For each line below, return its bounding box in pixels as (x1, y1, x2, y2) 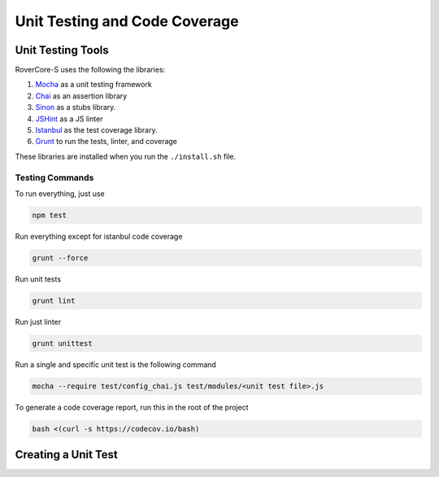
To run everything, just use (15, 188, 105, 199)
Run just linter (15, 317, 62, 326)
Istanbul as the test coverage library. (35, 125, 158, 135)
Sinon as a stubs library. (35, 103, 116, 112)
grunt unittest (32, 339, 93, 348)
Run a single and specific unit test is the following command (15, 359, 217, 370)
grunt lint (32, 295, 76, 305)
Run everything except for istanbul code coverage (15, 231, 183, 241)
